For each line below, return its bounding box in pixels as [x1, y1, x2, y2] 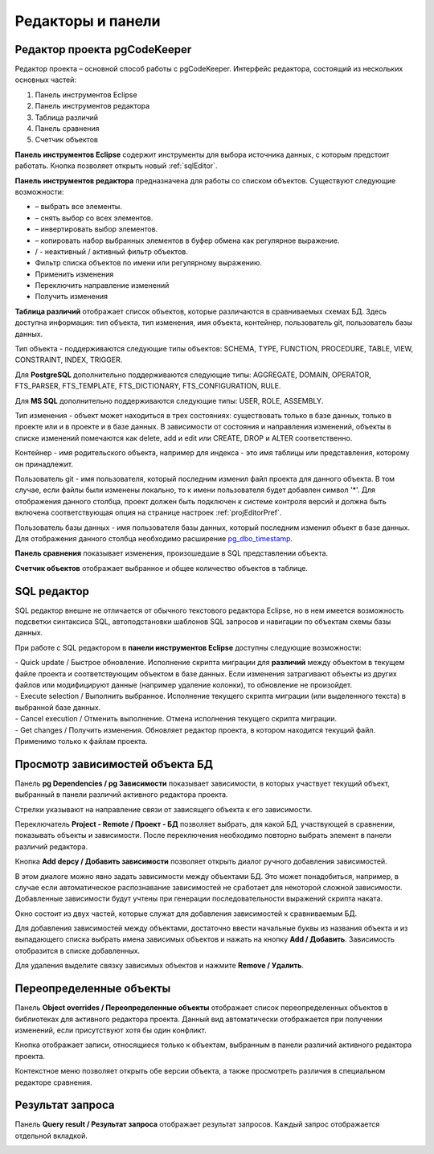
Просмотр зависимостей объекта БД [14, 757, 214, 771]
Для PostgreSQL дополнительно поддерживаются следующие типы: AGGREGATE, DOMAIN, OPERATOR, [14, 370, 371, 380]
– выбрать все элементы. [35, 202, 122, 211]
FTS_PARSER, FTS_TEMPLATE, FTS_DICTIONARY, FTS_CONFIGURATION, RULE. [14, 381, 281, 391]
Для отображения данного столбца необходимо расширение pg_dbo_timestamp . [14, 533, 293, 543]
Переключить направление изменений [35, 281, 170, 290]
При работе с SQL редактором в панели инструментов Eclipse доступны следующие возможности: [14, 643, 362, 652]
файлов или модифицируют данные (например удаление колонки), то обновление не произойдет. [14, 680, 353, 689]
